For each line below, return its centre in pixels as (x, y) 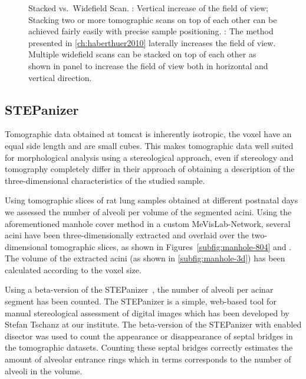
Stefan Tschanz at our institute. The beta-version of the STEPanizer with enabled (153, 324)
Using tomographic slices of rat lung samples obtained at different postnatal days (152, 200)
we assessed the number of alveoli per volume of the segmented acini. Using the (148, 211)
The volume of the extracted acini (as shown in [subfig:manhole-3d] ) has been (145, 258)
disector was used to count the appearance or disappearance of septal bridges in (149, 336)
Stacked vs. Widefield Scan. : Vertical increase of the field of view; (149, 8)
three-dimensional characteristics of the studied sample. (105, 180)
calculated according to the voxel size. (73, 269)
